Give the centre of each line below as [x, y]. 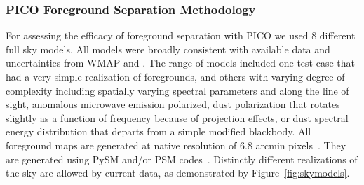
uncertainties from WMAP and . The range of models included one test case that [180, 63]
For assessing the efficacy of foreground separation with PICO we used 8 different [181, 35]
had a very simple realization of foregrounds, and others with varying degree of [175, 76]
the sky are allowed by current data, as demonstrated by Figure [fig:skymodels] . [178, 173]
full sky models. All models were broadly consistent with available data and [168, 49]
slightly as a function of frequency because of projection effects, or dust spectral [177, 117]
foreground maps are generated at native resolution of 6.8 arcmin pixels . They [176, 145]
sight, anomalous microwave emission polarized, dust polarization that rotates [173, 104]
